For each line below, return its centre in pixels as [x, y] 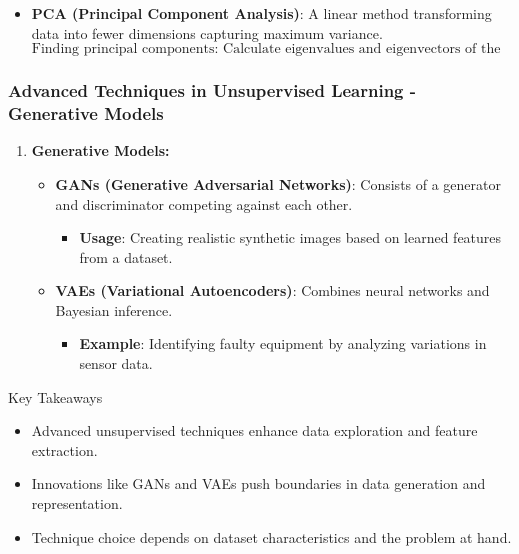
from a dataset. [126, 256]
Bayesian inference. [114, 309]
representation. [77, 503]
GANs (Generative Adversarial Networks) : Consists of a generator [278, 183]
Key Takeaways [55, 396]
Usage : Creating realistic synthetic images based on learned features [290, 237]
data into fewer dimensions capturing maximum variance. [207, 32]
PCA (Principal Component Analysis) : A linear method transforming [261, 13]
